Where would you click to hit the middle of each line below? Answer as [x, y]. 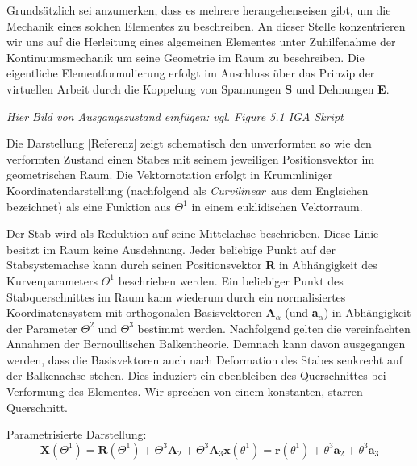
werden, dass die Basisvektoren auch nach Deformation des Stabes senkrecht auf [205, 359]
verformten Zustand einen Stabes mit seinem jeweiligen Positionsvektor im [191, 158]
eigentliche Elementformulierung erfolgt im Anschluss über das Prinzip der [191, 73]
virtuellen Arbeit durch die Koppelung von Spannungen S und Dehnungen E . [198, 88]
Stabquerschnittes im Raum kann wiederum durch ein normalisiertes [176, 296]
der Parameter [42, 328]
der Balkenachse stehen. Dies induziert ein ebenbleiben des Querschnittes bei [196, 375]
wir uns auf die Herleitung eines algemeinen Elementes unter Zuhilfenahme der [201, 42]
